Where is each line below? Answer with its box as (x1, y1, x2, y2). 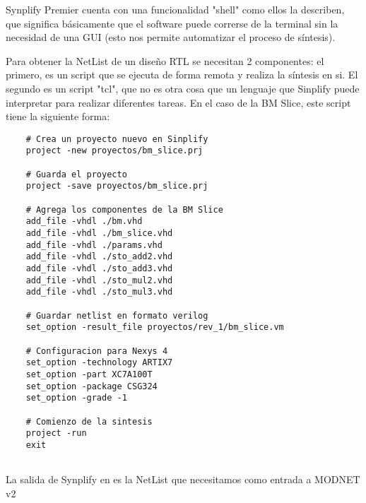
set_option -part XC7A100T (25, 369, 153, 379)
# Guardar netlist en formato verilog (25, 310, 208, 321)
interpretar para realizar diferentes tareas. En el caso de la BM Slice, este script (6, 95, 351, 110)
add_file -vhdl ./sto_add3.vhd (25, 263, 173, 273)
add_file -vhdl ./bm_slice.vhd (25, 228, 173, 238)
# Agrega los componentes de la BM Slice (25, 204, 223, 215)
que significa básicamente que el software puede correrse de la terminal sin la (6, 16, 338, 30)
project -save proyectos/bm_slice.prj (25, 181, 208, 191)
